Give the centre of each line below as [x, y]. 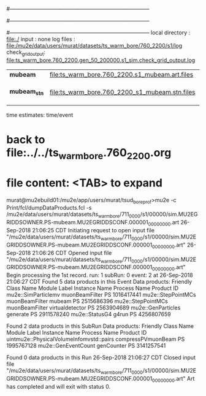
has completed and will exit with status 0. [59, 386]
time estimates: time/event [40, 115]
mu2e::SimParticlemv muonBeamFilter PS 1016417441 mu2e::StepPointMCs [101, 295]
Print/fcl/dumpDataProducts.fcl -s [49, 208]
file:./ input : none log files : [41, 39]
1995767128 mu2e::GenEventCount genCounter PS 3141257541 [86, 346]
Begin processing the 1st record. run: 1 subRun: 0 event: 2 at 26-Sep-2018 [100, 275]
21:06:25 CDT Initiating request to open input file [93, 230]
